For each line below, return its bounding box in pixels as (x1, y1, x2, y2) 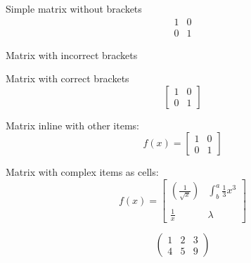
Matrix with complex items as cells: (6, 165, 159, 179)
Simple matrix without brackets (6, 1, 142, 15)
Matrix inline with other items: (6, 117, 139, 132)
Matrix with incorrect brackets (6, 47, 138, 62)
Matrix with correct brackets (6, 71, 129, 86)
